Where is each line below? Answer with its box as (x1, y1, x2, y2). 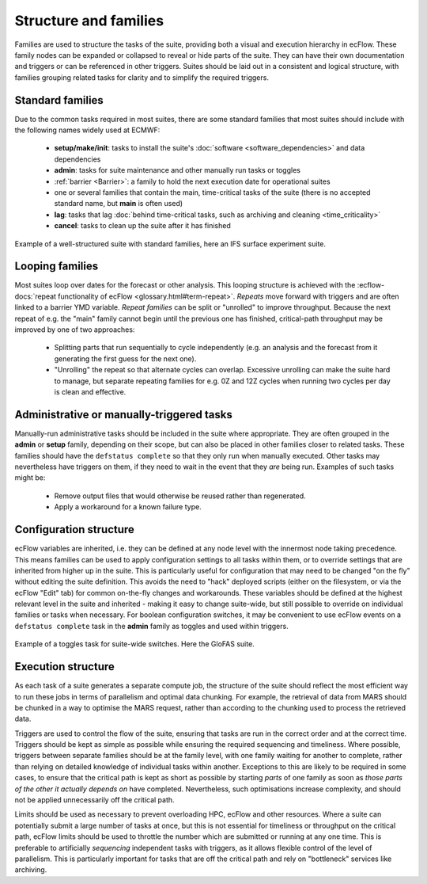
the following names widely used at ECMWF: (14, 125, 161, 135)
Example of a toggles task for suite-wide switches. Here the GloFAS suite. (14, 639, 255, 649)
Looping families (14, 260, 99, 273)
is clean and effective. (54, 387, 127, 396)
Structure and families (14, 12, 164, 29)
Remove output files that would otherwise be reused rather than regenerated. (54, 491, 306, 501)
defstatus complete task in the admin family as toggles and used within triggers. (14, 621, 289, 631)
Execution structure (14, 660, 115, 673)
